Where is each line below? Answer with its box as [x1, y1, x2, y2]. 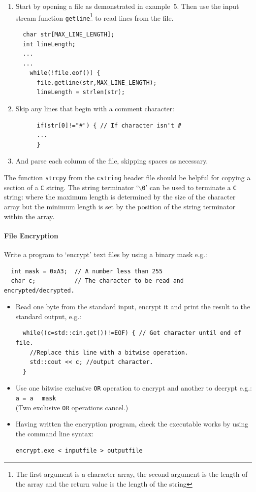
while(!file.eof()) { [30, 69, 100, 77]
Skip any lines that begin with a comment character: [15, 103, 174, 114]
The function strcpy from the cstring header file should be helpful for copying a [4, 172, 251, 183]
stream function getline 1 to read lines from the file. [15, 11, 174, 23]
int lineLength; [23, 40, 76, 48]
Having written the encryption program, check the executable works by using [15, 419, 249, 429]
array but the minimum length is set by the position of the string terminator [4, 201, 235, 211]
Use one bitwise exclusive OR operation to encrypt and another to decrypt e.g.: [15, 383, 252, 393]
